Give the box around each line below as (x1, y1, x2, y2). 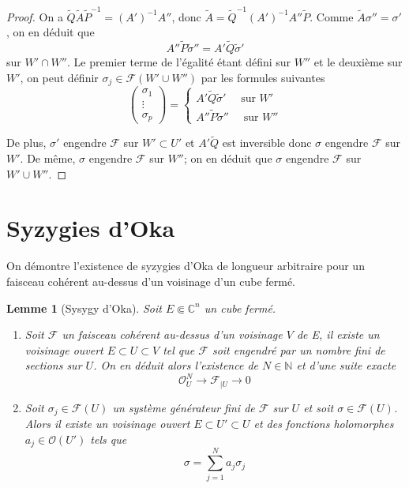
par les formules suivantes (201, 69, 325, 85)
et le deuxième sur (313, 54, 403, 70)
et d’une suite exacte (296, 357, 396, 374)
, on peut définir (20, 69, 99, 85)
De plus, (6, 134, 47, 151)
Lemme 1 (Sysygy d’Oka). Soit (6, 299, 162, 316)
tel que (163, 341, 195, 358)
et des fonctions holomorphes (253, 415, 394, 432)
